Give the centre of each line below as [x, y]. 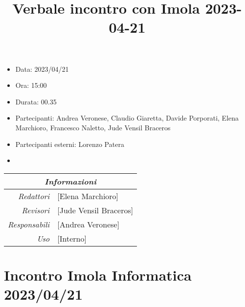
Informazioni [70, 181]
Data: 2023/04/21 [42, 69]
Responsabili [29, 224]
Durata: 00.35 [36, 101]
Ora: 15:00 [31, 85]
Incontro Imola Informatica [98, 275]
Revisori [36, 210]
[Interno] [72, 238]
